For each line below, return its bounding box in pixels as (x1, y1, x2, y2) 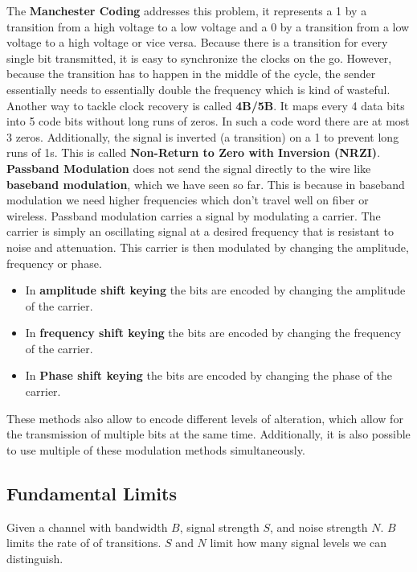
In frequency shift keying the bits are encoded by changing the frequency (25, 324, 402, 341)
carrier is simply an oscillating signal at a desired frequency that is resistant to (6, 223, 394, 240)
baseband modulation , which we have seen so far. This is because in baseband (6, 175, 405, 192)
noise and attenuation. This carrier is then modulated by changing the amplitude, (6, 238, 409, 255)
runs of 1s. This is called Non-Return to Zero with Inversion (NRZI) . (6, 144, 381, 161)
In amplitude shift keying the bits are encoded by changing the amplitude (25, 282, 406, 298)
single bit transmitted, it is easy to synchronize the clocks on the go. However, (6, 49, 392, 66)
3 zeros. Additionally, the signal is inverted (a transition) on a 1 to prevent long (6, 128, 399, 145)
